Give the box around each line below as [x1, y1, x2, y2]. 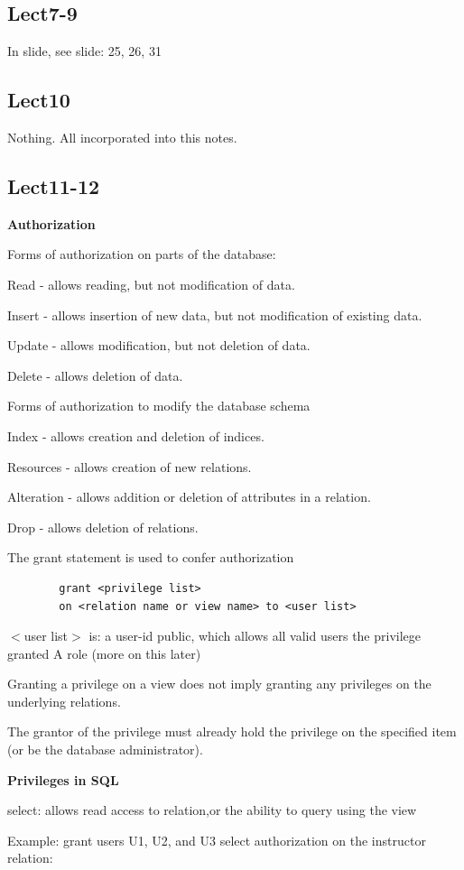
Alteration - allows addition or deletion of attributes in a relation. [7, 487, 371, 506]
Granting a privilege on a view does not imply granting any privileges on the [7, 674, 432, 693]
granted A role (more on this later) [7, 643, 201, 662]
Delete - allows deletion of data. [7, 366, 183, 384]
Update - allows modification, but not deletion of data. [7, 336, 311, 355]
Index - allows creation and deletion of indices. [7, 426, 264, 445]
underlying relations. [7, 691, 121, 710]
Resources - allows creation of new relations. [7, 457, 252, 476]
